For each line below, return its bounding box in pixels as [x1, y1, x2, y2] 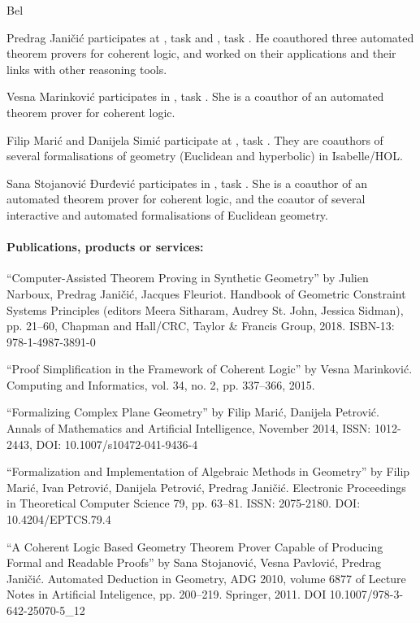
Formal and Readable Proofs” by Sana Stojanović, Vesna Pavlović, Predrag [6, 554, 382, 571]
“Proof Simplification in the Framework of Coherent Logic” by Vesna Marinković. [6, 360, 413, 377]
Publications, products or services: [6, 238, 204, 255]
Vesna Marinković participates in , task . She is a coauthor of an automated [6, 88, 384, 105]
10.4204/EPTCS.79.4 [6, 511, 111, 528]
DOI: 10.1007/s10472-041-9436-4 [36, 435, 198, 452]
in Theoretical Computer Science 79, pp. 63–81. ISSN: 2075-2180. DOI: [6, 494, 361, 512]
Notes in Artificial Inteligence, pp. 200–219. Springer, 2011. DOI [6, 586, 327, 603]
